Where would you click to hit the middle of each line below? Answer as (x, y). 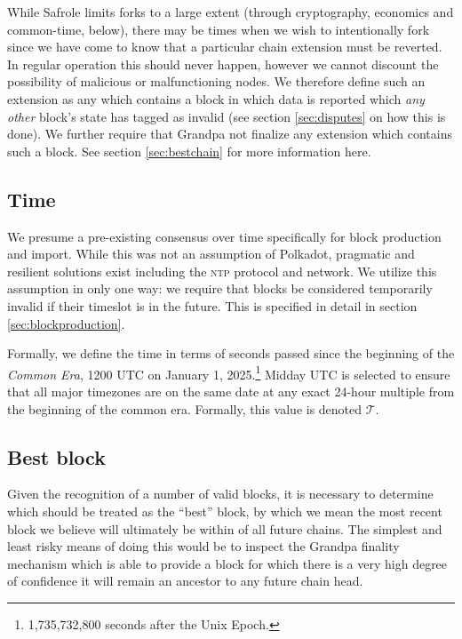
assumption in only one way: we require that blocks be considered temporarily (220, 288)
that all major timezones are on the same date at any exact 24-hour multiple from (231, 391)
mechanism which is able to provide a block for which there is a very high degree (227, 563)
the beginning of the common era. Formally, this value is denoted (185, 408)
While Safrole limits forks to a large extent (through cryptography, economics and (231, 12)
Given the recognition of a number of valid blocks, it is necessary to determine (220, 494)
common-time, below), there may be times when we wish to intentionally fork (219, 29)
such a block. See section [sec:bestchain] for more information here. (189, 151)
